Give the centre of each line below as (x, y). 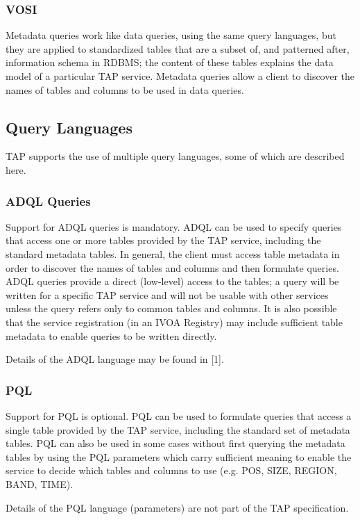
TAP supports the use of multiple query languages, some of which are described (175, 156)
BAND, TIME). (40, 484)
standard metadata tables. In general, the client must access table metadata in (173, 253)
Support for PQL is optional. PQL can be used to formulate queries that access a (179, 415)
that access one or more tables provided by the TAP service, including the (163, 240)
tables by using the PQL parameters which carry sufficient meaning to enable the (179, 456)
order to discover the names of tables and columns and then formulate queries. (172, 267)
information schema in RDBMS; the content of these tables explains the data (170, 62)
